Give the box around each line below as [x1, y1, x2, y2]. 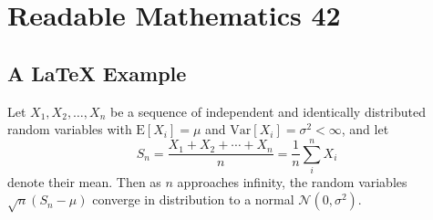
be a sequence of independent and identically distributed [109, 101, 426, 120]
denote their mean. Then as [7, 172, 161, 191]
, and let [341, 120, 389, 139]
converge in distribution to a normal [92, 190, 294, 209]
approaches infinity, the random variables [177, 172, 407, 191]
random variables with [7, 120, 132, 139]
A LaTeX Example [7, 58, 187, 87]
